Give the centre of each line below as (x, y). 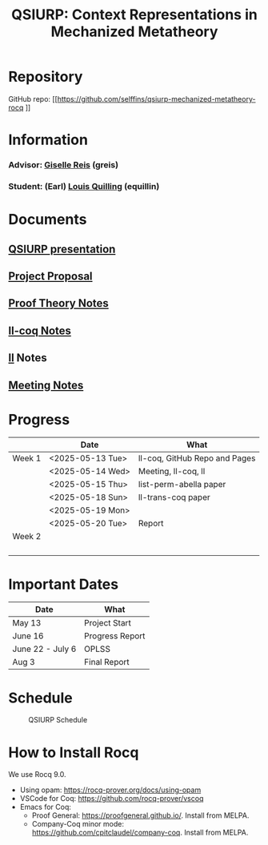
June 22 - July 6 (44, 649)
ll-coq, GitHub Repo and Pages (197, 458)
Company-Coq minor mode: (78, 824)
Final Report (106, 662)
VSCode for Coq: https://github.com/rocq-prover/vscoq (112, 799)
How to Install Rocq (74, 752)
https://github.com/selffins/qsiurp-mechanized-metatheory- (156, 99)
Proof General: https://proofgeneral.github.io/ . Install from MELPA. (140, 815)
